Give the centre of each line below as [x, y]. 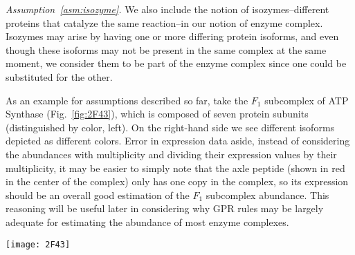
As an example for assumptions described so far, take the [127, 100]
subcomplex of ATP [307, 100]
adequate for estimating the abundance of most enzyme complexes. [147, 221]
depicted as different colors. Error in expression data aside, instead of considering [178, 141]
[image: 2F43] [38, 244]
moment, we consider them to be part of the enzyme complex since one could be [176, 63]
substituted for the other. [59, 76]
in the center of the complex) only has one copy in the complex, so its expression [177, 181]
